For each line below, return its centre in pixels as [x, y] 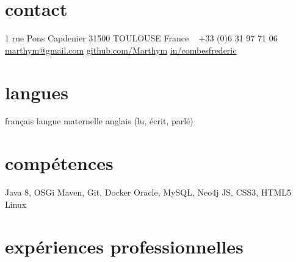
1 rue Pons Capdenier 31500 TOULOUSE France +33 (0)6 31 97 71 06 [141, 38]
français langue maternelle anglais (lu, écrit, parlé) [99, 121]
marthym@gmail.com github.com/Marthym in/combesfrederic [121, 50]
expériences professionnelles [124, 246]
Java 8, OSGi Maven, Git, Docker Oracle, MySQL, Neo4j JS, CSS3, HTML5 [148, 192]
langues [37, 92]
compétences [59, 163]
